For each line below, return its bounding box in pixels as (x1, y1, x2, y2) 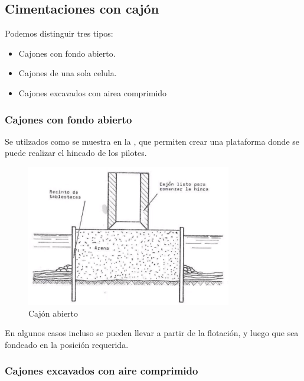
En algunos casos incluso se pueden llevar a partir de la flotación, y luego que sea (5, 327, 299, 339)
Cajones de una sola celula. (18, 67, 117, 79)
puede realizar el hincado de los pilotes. (5, 146, 147, 159)
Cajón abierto (28, 307, 79, 319)
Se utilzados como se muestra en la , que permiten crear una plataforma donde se (5, 135, 300, 147)
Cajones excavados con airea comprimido (18, 86, 167, 99)
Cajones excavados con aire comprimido (5, 363, 198, 378)
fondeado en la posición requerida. (5, 338, 129, 350)
